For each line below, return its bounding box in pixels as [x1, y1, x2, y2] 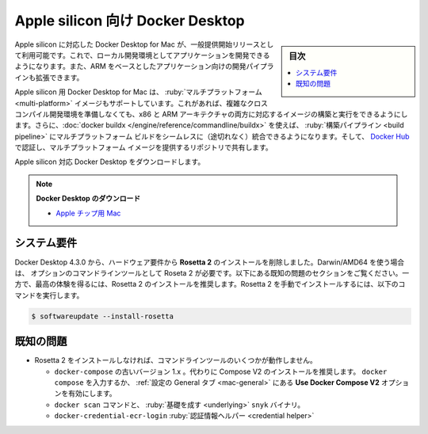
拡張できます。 [35, 72, 84, 82]
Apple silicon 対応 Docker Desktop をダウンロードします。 [14, 157, 205, 166]
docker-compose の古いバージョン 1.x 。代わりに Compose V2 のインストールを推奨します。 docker [54, 367, 388, 376]
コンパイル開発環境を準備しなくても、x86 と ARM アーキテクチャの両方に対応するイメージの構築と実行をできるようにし [14, 109, 408, 119]
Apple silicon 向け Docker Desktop [14, 12, 245, 29]
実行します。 [42, 290, 84, 300]
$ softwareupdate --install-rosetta [31, 311, 174, 321]
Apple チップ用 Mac [55, 208, 121, 218]
